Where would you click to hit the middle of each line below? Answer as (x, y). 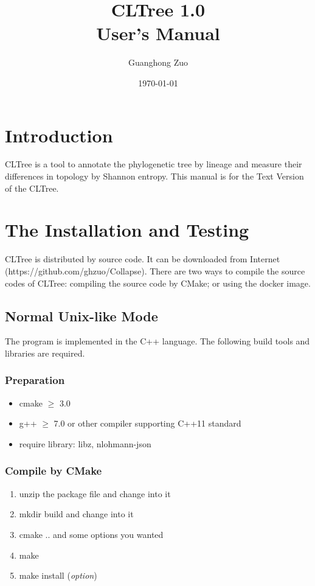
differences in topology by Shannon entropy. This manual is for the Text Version (154, 176)
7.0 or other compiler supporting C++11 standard (147, 423)
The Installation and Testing (127, 230)
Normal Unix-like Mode (81, 316)
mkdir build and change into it (76, 514)
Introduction (59, 135)
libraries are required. (45, 353)
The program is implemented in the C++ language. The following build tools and (157, 341)
